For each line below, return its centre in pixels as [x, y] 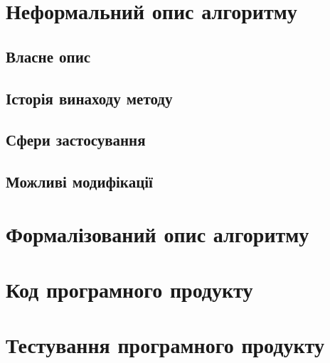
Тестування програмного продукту [165, 345]
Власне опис [48, 56]
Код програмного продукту [129, 289]
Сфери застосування [76, 140]
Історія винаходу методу [89, 98]
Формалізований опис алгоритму [158, 233]
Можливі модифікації [79, 181]
